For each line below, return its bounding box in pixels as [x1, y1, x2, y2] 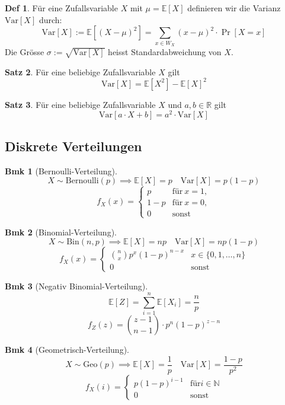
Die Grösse [5, 45, 44, 58]
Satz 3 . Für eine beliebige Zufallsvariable [5, 98, 156, 110]
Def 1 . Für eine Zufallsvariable [5, 2, 118, 14]
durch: [39, 13, 62, 25]
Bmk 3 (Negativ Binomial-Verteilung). [5, 280, 148, 292]
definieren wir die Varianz [187, 2, 281, 14]
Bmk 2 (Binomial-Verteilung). [5, 225, 117, 238]
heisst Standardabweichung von [108, 45, 222, 58]
